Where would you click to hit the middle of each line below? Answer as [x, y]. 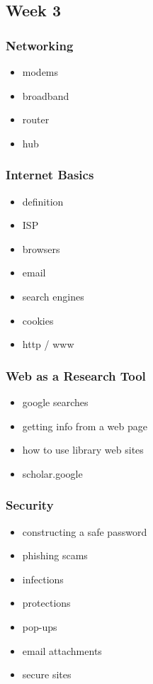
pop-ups [40, 626]
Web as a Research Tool [76, 375]
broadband [46, 95]
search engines [53, 296]
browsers [41, 248]
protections [46, 603]
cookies [38, 320]
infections [43, 579]
